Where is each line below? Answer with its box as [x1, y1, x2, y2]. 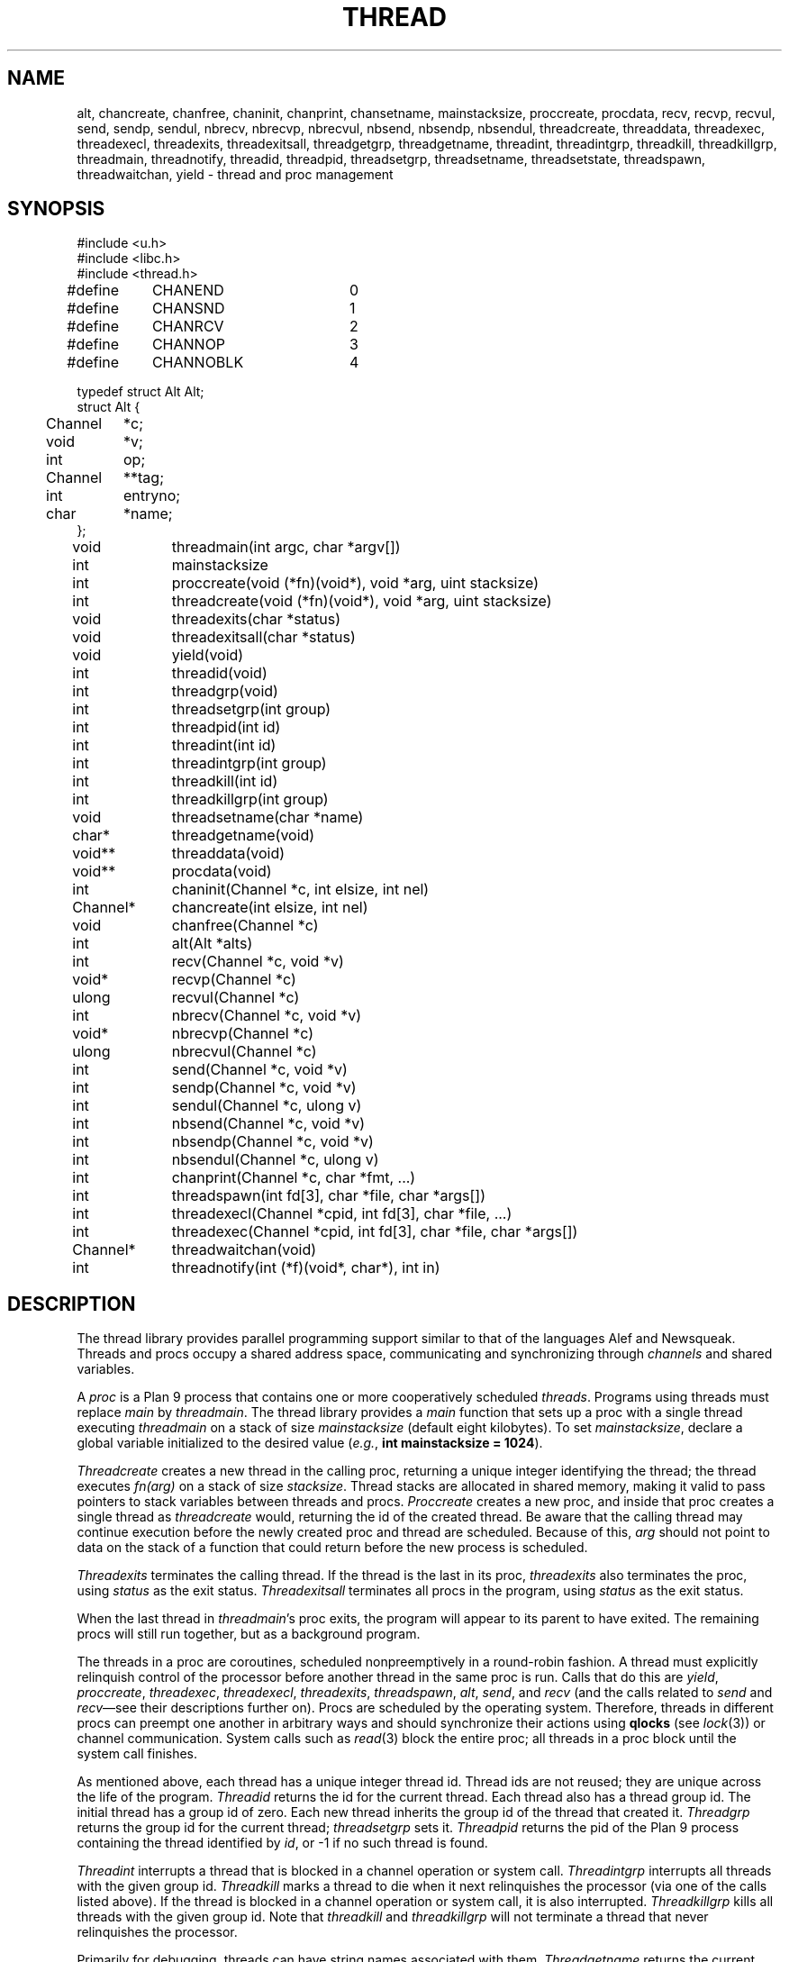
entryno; [123, 486, 181, 505]
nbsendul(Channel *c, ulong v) [171, 1150, 379, 1169]
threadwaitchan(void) [171, 1240, 317, 1259]
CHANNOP [151, 335, 226, 354]
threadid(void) [171, 664, 268, 683]
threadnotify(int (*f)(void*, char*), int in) [171, 1258, 440, 1277]
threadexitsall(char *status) [171, 628, 356, 647]
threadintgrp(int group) [171, 754, 327, 773]
